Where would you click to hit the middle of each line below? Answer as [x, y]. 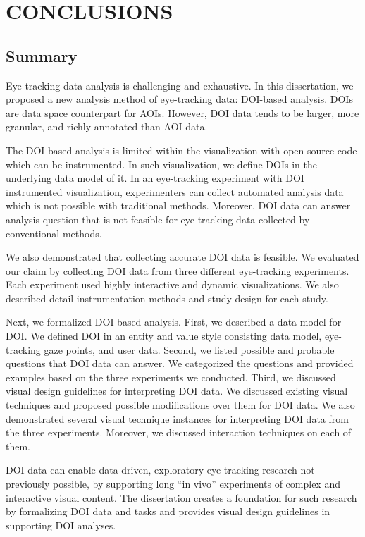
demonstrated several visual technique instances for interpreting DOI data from [177, 418]
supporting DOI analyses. [61, 525]
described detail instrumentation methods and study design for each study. [167, 298]
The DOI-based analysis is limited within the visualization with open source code [181, 150]
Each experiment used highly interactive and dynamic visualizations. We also [172, 284]
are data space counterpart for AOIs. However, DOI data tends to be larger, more [182, 112]
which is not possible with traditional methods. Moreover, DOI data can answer [178, 205]
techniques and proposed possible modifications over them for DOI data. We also [180, 405]
